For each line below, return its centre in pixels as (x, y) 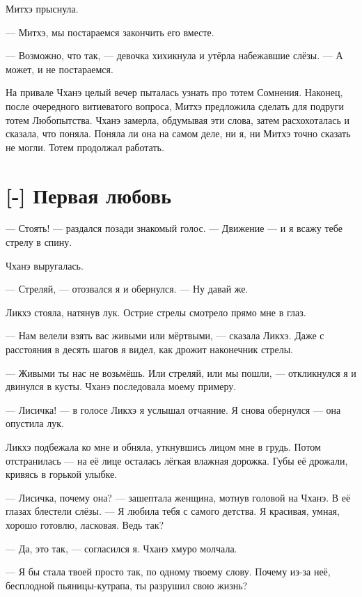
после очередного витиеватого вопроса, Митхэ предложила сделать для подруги (175, 106)
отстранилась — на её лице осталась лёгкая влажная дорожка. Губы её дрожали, (177, 460)
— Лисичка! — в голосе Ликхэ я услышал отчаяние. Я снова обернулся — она (173, 409)
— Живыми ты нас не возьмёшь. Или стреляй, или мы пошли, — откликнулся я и (181, 372)
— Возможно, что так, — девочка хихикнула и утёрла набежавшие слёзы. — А (174, 55)
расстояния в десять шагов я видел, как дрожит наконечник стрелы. (149, 349)
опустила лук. (35, 423)
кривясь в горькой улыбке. (62, 474)
